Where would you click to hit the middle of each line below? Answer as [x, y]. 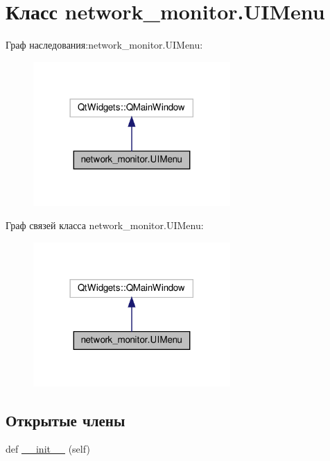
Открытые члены [66, 420]
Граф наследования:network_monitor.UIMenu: [104, 45]
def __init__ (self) [48, 449]
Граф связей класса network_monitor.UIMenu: [105, 225]
